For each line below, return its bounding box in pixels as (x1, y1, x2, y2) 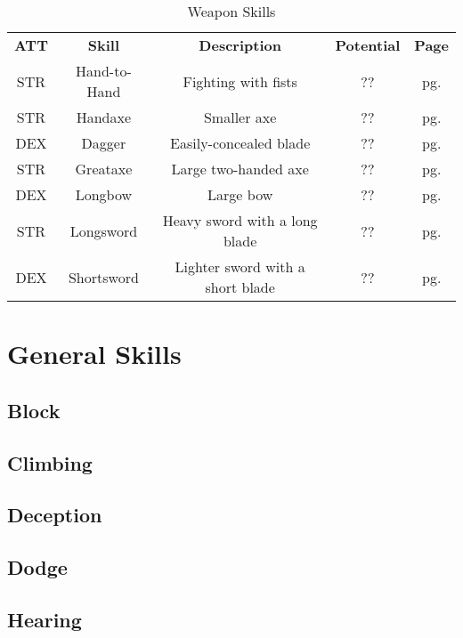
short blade (205, 277, 275, 297)
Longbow (75, 184, 133, 205)
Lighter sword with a (175, 256, 305, 277)
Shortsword (68, 266, 139, 287)
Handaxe (76, 107, 132, 127)
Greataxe (75, 158, 133, 179)
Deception (7, 501, 102, 529)
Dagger (81, 133, 126, 153)
